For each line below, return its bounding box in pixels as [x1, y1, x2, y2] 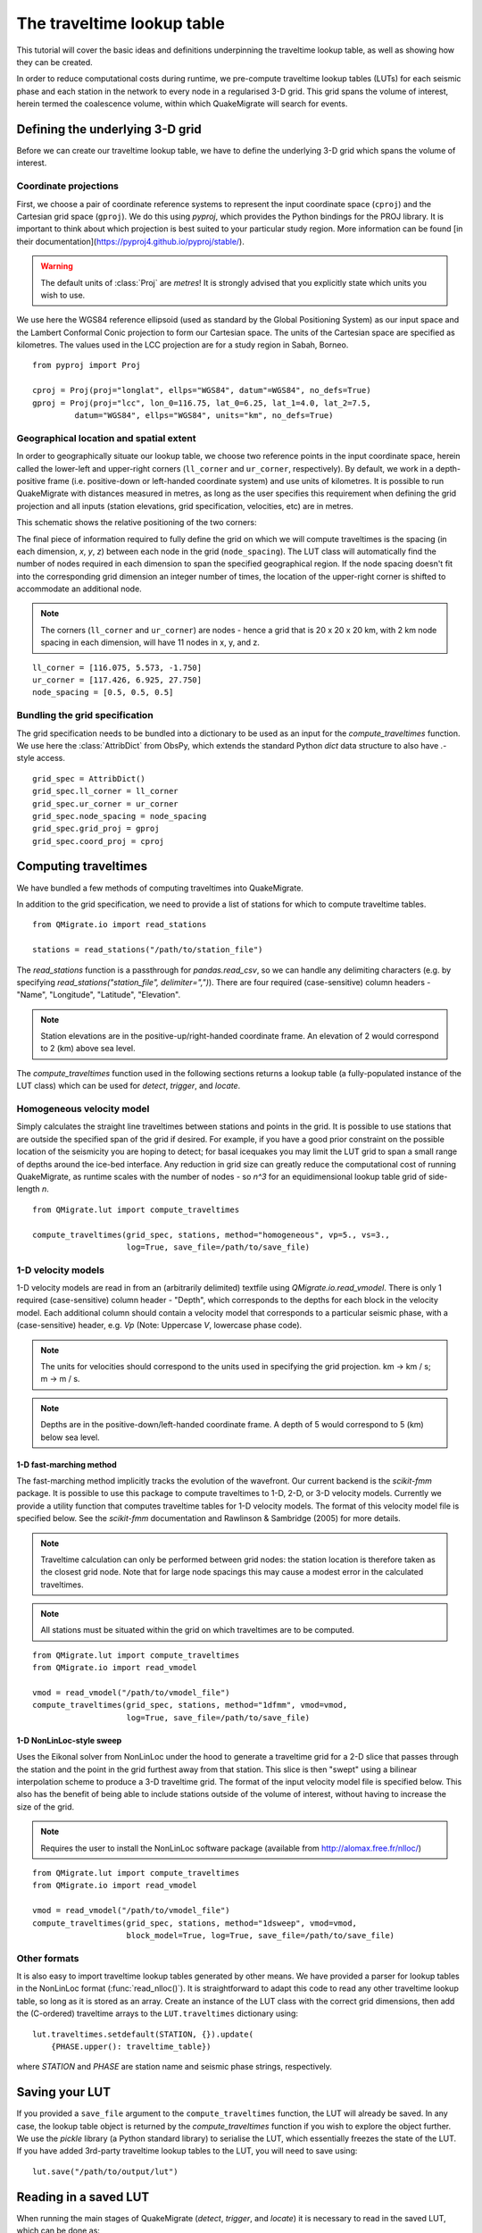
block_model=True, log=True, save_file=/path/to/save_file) [126, 1930, 395, 1940]
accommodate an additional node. [16, 583, 142, 594]
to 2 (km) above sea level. [40, 1043, 136, 1054]
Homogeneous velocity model [16, 1103, 150, 1116]
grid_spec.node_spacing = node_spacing [32, 811, 207, 821]
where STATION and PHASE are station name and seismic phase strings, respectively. [16, 2062, 332, 2072]
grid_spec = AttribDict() [32, 774, 146, 783]
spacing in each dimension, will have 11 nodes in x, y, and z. [40, 637, 261, 648]
